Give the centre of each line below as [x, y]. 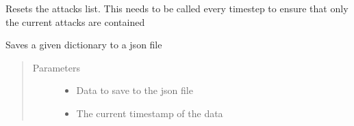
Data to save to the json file [135, 90]
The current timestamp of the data [150, 113]
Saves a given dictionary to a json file [84, 45]
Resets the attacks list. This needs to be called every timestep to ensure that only [177, 8]
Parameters [56, 67]
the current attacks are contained [75, 21]
